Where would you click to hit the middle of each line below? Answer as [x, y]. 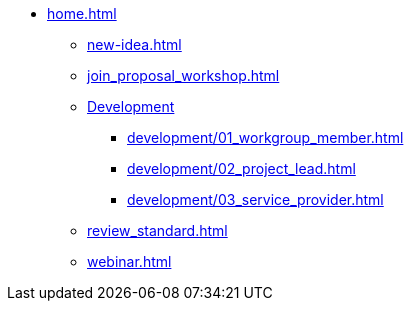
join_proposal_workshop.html [183, 75]
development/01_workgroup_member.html [265, 137]
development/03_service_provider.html [255, 199]
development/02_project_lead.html [241, 168]
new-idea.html [134, 44]
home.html [82, 13]
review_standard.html [157, 230]
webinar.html [129, 261]
